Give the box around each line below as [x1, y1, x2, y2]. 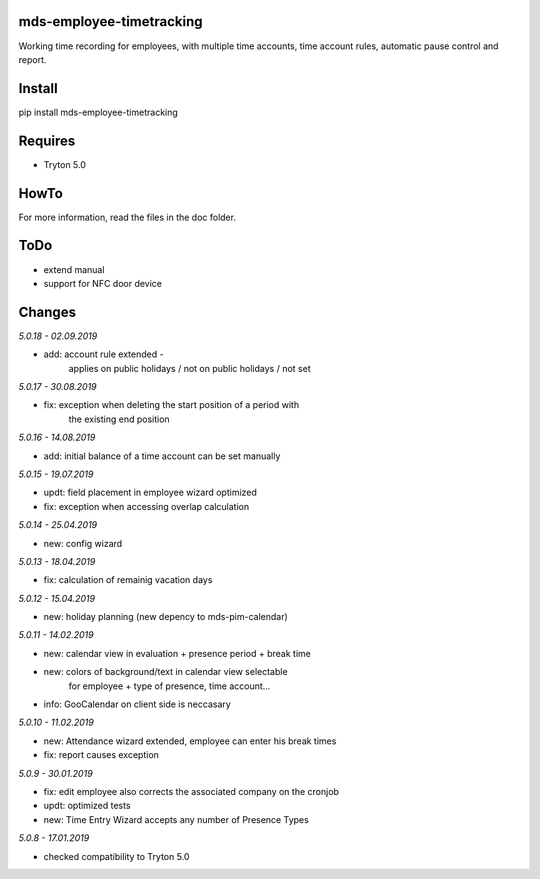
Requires [18, 132, 76, 149]
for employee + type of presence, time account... [68, 680, 271, 692]
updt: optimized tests [43, 800, 131, 812]
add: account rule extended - [43, 348, 164, 360]
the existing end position [68, 413, 170, 425]
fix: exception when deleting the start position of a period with [43, 399, 300, 411]
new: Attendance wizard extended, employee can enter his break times [43, 735, 337, 747]
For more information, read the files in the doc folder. [18, 211, 237, 223]
